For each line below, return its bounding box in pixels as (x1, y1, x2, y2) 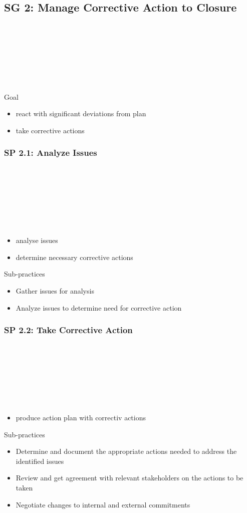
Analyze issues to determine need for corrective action (16, 302, 182, 313)
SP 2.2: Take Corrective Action (4, 324, 133, 336)
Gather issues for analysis (16, 286, 94, 296)
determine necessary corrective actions (16, 251, 133, 262)
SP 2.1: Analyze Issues (4, 146, 97, 159)
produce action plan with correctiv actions (16, 412, 146, 422)
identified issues (16, 455, 64, 466)
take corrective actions (16, 125, 85, 135)
